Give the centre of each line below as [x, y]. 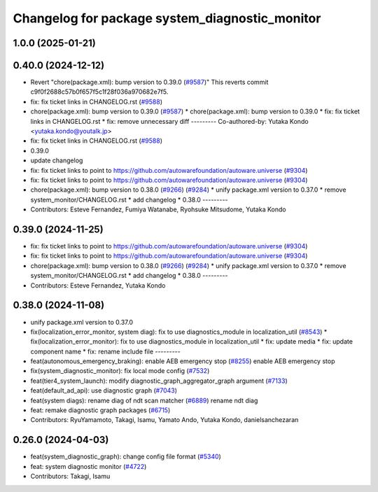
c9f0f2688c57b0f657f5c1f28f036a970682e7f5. [99, 92]
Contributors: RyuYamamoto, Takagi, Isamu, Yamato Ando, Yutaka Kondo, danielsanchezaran [164, 420]
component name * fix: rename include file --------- [106, 351]
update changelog [57, 160]
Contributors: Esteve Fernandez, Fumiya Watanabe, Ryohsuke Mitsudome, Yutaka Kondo [158, 209]
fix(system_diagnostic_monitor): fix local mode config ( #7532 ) [120, 371]
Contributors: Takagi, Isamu [70, 477]
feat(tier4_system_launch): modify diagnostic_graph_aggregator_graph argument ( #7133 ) [159, 381]
